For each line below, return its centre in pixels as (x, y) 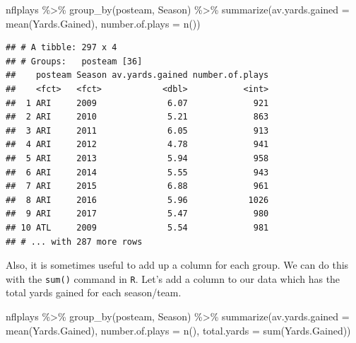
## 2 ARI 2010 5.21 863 (137, 117)
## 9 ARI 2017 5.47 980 (137, 214)
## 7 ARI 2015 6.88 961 (137, 186)
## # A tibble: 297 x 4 (61, 48)
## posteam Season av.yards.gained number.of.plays (137, 75)
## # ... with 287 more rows (74, 242)
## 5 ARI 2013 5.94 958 (137, 158)
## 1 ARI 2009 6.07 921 (137, 103)
